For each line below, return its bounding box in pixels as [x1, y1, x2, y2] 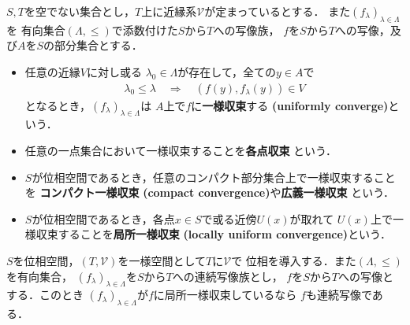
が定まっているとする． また [204, 3, 351, 19]
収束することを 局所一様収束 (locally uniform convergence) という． [35, 226, 392, 242]
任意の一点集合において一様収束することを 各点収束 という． [24, 142, 337, 158]
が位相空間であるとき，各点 [32, 210, 175, 227]
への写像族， [213, 21, 280, 38]
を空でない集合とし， [24, 3, 136, 19]
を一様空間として [117, 252, 207, 268]
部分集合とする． [54, 37, 143, 54]
